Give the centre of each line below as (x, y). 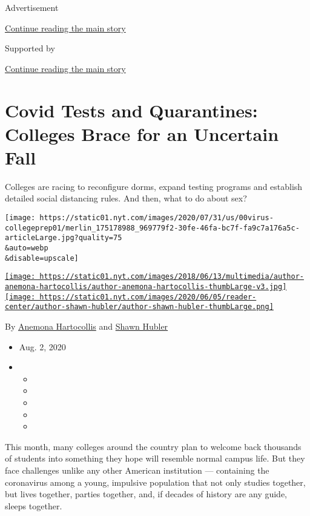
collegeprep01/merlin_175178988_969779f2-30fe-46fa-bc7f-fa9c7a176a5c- (152, 228)
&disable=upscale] (42, 258)
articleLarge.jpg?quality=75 (64, 238)
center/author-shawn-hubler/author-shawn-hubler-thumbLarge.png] (139, 307)
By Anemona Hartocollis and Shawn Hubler (87, 326)
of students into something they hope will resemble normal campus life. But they (155, 458)
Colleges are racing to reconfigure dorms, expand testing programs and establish (154, 186)
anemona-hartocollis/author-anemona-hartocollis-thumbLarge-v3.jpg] (146, 287)
